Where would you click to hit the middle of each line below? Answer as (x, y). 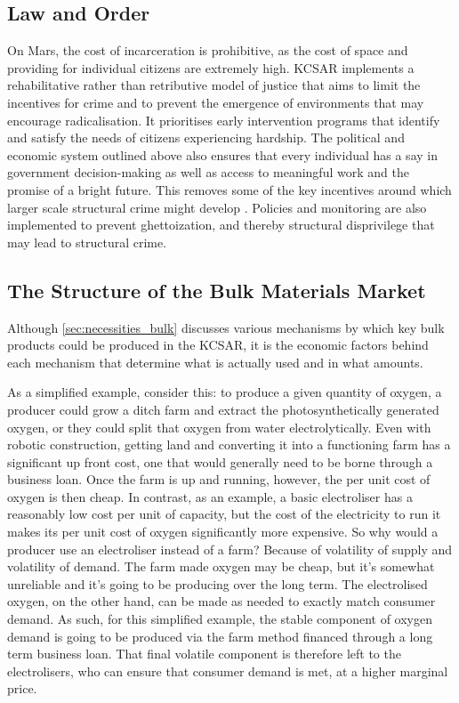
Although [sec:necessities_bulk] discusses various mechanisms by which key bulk (226, 327)
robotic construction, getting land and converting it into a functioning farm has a (229, 444)
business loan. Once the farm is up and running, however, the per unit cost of (219, 479)
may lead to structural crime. (87, 242)
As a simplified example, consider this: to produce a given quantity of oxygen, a (225, 392)
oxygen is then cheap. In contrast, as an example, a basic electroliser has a (210, 496)
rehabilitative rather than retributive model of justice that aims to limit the (214, 85)
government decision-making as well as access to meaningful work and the (208, 172)
